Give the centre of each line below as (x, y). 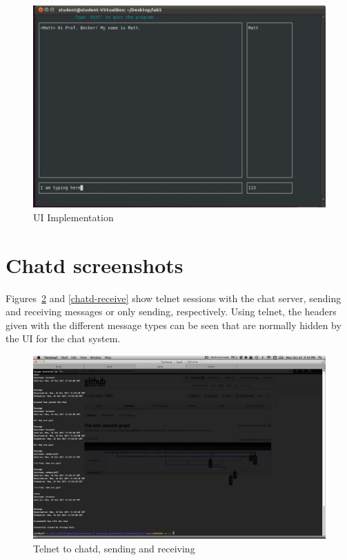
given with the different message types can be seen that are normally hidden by (173, 325)
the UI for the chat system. (63, 338)
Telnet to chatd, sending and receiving (114, 548)
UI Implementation (73, 217)
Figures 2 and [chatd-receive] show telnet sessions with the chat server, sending (173, 298)
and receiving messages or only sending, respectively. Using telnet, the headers (171, 311)
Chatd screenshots (95, 264)
